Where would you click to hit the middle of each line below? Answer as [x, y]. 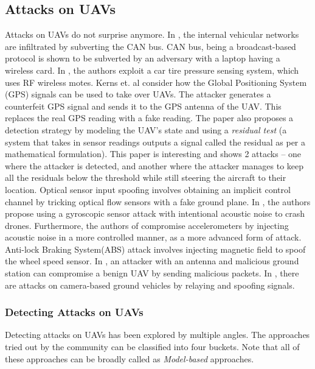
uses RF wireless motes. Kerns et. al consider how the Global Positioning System [156, 82]
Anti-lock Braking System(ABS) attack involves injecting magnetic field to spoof [155, 249]
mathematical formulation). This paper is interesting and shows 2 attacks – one [153, 154]
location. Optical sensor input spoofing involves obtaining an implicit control [148, 189]
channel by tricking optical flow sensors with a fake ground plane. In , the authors [158, 201]
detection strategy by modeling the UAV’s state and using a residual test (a [146, 129]
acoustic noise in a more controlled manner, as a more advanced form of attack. [153, 237]
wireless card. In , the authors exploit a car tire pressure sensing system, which [152, 70]
